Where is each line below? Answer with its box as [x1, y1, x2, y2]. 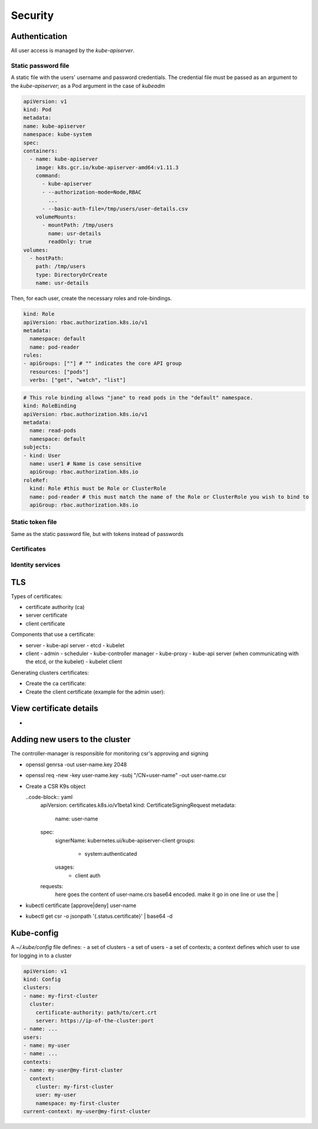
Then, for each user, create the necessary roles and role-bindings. [11, 295, 172, 302]
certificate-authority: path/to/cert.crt [35, 1009, 157, 1016]
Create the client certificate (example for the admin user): [25, 688, 165, 695]
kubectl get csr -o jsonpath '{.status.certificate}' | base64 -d [25, 912, 173, 920]
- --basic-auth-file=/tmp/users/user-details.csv [42, 205, 188, 212]
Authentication [11, 31, 68, 41]
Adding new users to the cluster [11, 735, 131, 745]
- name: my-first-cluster [23, 992, 98, 999]
